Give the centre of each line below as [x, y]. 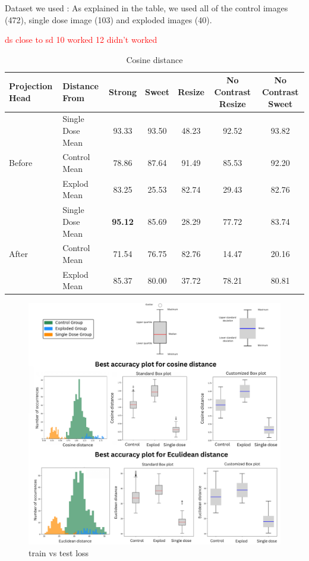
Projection [31, 86]
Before [21, 163]
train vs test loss [59, 552]
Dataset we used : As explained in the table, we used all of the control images [146, 8]
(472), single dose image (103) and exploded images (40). [108, 19]
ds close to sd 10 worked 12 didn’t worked [81, 40]
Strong [123, 91]
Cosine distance [154, 59]
